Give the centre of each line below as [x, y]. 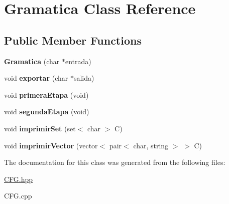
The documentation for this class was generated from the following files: [115, 162]
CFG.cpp [18, 196]
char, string [151, 145]
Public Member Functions [73, 40]
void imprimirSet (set [40, 128]
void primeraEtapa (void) [46, 94]
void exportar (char [36, 78]
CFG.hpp [19, 179]
